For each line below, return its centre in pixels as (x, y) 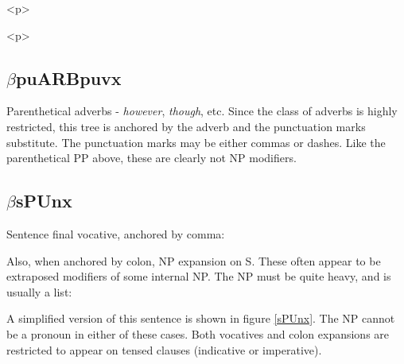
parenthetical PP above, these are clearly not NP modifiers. (151, 158)
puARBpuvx (68, 77)
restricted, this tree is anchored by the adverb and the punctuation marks (186, 126)
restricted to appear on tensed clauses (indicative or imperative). (164, 349)
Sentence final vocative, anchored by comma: (116, 233)
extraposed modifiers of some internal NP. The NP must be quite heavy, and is (199, 276)
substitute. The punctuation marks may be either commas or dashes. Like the (196, 142)
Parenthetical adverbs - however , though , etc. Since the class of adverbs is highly (202, 111)
